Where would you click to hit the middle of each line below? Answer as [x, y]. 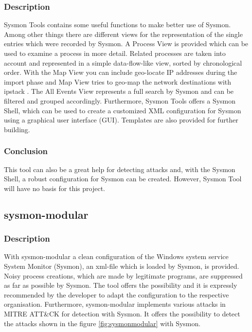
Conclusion [26, 151]
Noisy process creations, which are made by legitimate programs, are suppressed [123, 275]
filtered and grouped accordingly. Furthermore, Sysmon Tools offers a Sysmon [120, 100]
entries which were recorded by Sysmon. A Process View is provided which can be [126, 44]
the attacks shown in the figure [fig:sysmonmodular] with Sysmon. [102, 323]
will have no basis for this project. [54, 188]
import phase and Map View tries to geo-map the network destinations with [118, 81]
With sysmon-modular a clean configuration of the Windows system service [116, 256]
